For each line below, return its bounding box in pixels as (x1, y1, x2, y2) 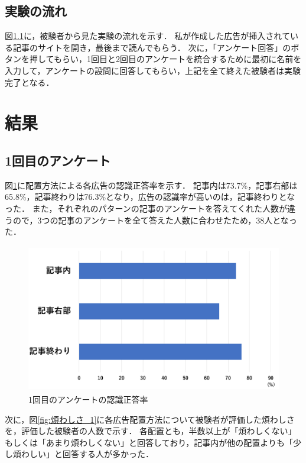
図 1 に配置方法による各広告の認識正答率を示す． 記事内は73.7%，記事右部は (5, 179, 298, 191)
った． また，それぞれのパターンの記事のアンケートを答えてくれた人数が (5, 202, 287, 214)
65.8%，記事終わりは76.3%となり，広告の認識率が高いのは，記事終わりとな (5, 190, 295, 203)
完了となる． (5, 76, 54, 88)
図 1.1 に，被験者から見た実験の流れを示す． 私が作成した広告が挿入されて (5, 30, 290, 42)
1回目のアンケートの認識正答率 (28, 393, 148, 405)
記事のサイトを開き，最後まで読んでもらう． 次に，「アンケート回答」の (12, 41, 291, 53)
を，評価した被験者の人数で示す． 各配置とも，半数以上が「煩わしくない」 (5, 425, 297, 437)
